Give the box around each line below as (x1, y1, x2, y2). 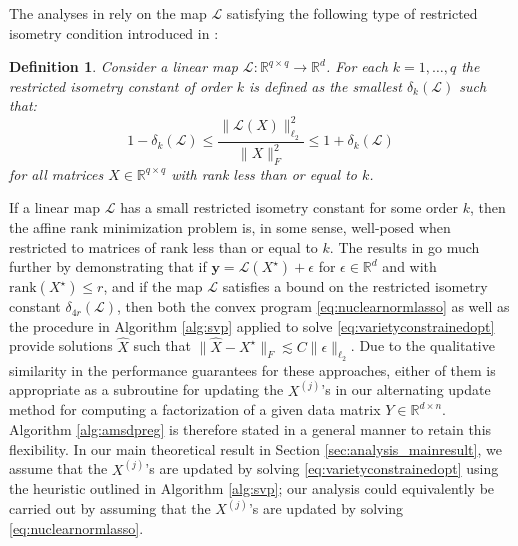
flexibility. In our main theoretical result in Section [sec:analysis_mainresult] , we (9, 438, 502, 459)
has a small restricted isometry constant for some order (120, 197, 458, 218)
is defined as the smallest (249, 75, 402, 96)
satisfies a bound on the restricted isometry (222, 276, 488, 297)
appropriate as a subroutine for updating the (9, 379, 284, 400)
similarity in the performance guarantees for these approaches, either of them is (9, 359, 496, 380)
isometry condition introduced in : (9, 22, 219, 43)
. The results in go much (329, 236, 480, 257)
